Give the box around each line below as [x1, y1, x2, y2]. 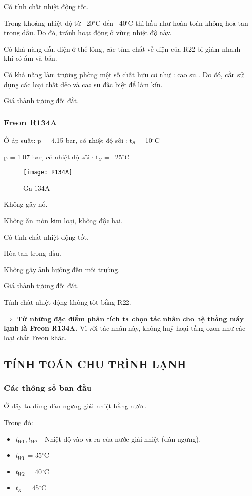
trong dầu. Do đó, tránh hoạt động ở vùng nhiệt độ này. [4, 27, 172, 37]
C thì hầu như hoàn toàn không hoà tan [128, 18, 248, 28]
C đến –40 [95, 18, 126, 28]
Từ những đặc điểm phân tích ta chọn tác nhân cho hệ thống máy [17, 313, 244, 323]
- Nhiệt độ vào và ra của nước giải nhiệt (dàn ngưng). [40, 433, 200, 443]
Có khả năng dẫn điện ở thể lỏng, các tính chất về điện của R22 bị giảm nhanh [4, 43, 241, 53]
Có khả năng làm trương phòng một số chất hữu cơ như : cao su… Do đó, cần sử [4, 69, 244, 79]
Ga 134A [23, 182, 50, 193]
